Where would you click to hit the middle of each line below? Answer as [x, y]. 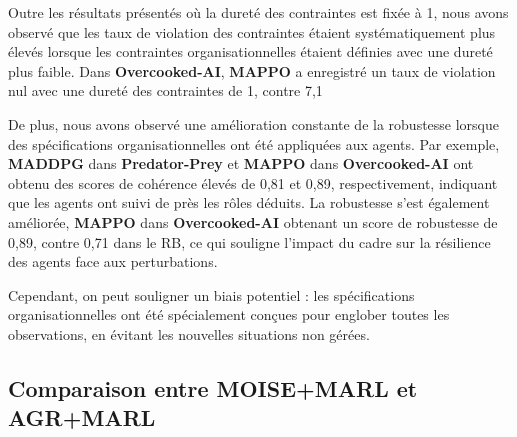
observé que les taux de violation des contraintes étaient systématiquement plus [252, 31]
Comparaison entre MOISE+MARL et [213, 387]
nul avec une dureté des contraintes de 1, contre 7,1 [165, 90]
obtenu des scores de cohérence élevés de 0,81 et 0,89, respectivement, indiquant [253, 182]
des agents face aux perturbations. [113, 261]
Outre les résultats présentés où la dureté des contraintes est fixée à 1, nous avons [258, 12]
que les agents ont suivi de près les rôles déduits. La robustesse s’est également [249, 202]
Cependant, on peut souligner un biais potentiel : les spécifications [211, 294]
